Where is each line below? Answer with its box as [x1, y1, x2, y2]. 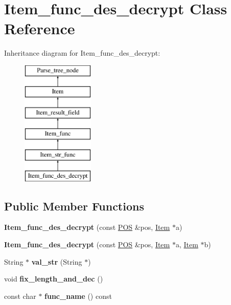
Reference [4, 18, 75, 39]
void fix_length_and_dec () [4, 273, 103, 284]
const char [4, 290, 36, 301]
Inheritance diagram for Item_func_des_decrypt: [4, 48, 160, 58]
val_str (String [31, 256, 82, 267]
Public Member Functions [4, 198, 144, 214]
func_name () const [44, 290, 112, 301]
